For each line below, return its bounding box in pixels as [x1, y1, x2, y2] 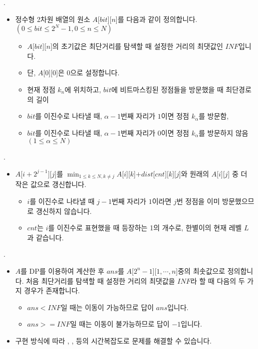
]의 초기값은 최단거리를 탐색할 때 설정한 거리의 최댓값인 [50, 41, 223, 51]
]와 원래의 [179, 168, 209, 178]
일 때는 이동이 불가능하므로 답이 [70, 319, 170, 329]
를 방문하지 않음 [199, 127, 249, 138]
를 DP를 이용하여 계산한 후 [20, 265, 104, 276]
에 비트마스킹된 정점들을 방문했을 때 [111, 84, 224, 94]
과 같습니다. [27, 232, 64, 242]
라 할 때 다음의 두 [190, 275, 245, 286]
